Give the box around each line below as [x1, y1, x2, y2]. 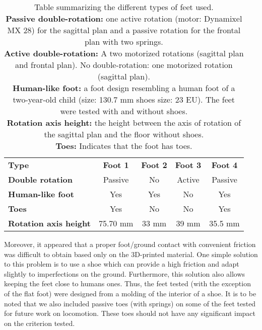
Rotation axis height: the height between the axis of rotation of [7, 117, 241, 128]
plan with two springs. [84, 36, 163, 47]
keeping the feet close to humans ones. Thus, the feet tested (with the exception [4, 278, 251, 289]
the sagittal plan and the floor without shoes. [44, 128, 204, 140]
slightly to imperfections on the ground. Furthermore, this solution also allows [4, 268, 245, 279]
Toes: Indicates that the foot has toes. [55, 140, 192, 151]
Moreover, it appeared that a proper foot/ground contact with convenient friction [4, 239, 256, 249]
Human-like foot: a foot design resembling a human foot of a [13, 82, 235, 94]
